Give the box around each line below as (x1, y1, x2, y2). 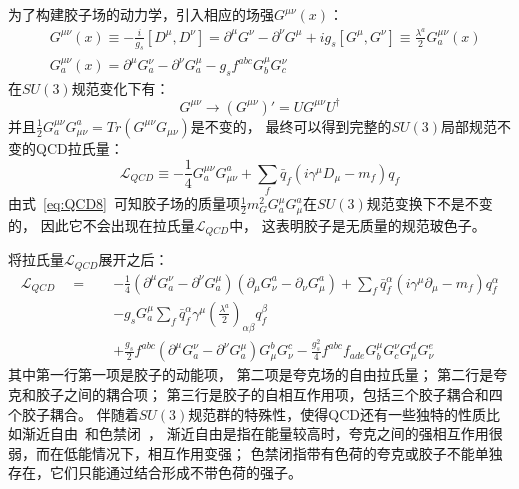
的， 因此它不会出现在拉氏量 (8, 214, 195, 235)
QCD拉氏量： (35, 137, 124, 158)
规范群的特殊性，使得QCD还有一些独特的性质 (188, 403, 486, 424)
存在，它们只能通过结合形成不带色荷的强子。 (8, 462, 302, 483)
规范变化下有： (71, 77, 170, 98)
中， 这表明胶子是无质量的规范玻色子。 (229, 214, 486, 235)
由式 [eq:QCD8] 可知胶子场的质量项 (8, 193, 240, 214)
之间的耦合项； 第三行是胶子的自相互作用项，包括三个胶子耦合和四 (63, 383, 503, 404)
